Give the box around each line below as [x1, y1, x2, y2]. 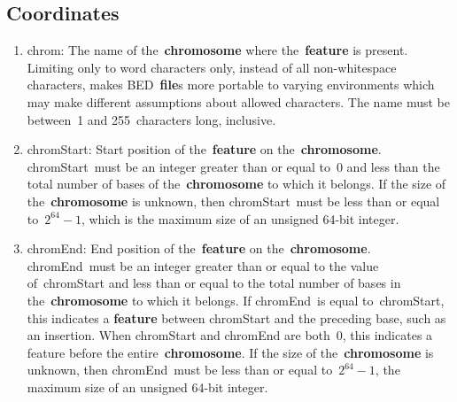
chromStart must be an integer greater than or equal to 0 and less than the [27, 157, 440, 175]
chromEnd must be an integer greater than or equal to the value [27, 256, 379, 274]
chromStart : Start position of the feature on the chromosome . [27, 140, 382, 158]
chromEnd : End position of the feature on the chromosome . [27, 239, 371, 258]
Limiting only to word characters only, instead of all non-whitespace [27, 58, 397, 76]
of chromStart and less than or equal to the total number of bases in [27, 274, 401, 292]
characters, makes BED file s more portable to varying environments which [27, 75, 435, 94]
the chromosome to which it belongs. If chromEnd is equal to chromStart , [27, 290, 445, 309]
